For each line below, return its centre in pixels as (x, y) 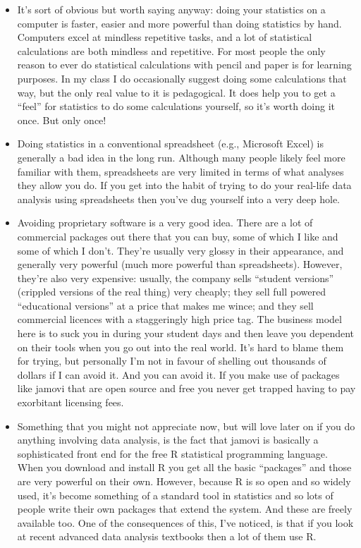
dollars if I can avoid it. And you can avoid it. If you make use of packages (178, 374)
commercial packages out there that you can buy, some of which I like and (178, 236)
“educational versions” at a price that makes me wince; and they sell (165, 305)
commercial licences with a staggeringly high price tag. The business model (179, 319)
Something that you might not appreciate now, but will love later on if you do (186, 426)
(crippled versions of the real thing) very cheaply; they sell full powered (171, 292)
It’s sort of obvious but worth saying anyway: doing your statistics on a (171, 9)
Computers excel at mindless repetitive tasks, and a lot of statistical (165, 37)
